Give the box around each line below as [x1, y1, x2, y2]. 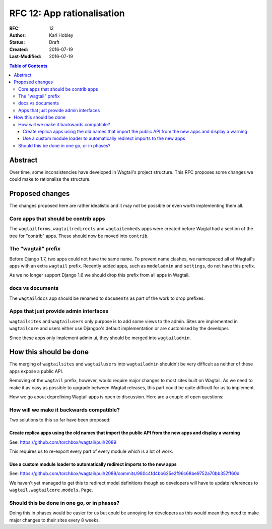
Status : [9, 39, 25, 45]
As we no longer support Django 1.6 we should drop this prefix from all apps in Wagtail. [9, 272, 190, 278]
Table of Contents [9, 63, 48, 69]
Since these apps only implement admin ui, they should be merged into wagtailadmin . [9, 335, 191, 341]
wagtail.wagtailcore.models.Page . [9, 487, 93, 493]
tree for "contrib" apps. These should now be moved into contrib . [9, 233, 149, 239]
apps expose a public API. [9, 368, 63, 374]
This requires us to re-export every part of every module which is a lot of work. [9, 448, 173, 454]
